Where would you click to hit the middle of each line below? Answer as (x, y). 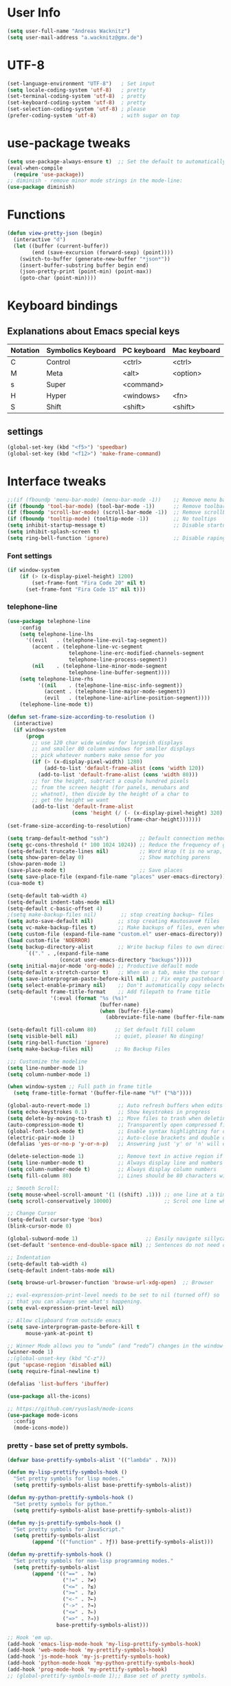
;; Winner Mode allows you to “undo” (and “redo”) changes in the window (115, 1345)
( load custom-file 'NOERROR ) (49, 940)
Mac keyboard (196, 351)
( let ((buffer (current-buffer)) (61, 246)
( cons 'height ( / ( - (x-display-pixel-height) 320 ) (147, 813)
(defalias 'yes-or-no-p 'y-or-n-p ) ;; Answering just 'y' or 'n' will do (118, 1144)
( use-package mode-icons (43, 1415)
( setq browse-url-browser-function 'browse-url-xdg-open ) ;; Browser (110, 1283)
